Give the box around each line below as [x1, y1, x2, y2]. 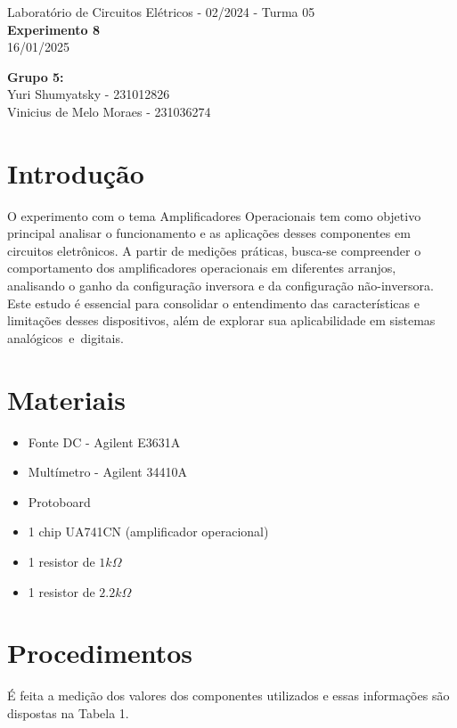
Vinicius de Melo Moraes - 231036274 [7, 102, 211, 120]
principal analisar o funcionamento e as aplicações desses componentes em [7, 224, 411, 242]
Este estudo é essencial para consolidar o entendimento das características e [7, 293, 420, 312]
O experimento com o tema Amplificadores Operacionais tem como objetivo [7, 206, 421, 225]
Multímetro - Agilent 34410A [28, 462, 187, 481]
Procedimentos [7, 634, 193, 671]
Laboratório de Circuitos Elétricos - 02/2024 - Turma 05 [7, 3, 315, 20]
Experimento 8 [7, 20, 100, 38]
